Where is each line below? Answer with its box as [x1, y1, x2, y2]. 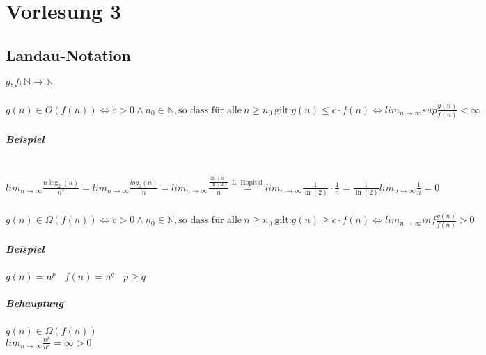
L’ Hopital [232, 179, 263, 187]
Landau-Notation [6, 44, 131, 65]
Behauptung [6, 295, 64, 310]
